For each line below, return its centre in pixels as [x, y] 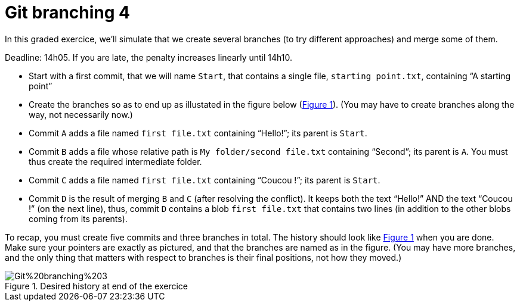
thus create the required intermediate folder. [115, 161]
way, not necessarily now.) [81, 114]
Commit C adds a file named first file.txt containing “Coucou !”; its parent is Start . [205, 180]
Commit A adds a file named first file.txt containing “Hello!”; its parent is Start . [198, 133]
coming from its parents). [78, 218]
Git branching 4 [68, 13]
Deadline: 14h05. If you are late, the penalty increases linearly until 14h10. [148, 57]
